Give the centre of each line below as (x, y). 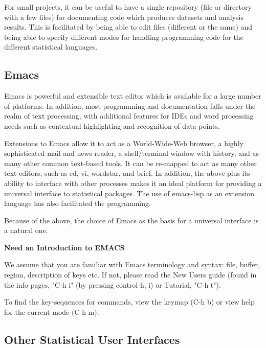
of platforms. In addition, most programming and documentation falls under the (130, 106)
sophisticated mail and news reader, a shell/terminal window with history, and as (132, 153)
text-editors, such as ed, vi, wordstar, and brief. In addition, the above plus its (127, 173)
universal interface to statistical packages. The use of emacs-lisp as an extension (129, 193)
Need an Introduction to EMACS (64, 247)
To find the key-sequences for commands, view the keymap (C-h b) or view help (129, 302)
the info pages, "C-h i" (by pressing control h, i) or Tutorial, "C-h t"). (113, 284)
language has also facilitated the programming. (77, 203)
